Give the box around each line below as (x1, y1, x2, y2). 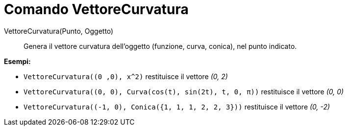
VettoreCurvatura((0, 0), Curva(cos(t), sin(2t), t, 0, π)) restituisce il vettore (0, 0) (24, 87, 344, 96)
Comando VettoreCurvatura (4, 1, 189, 18)
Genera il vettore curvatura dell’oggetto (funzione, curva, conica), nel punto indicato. (24, 42, 297, 50)
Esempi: (4, 57, 31, 65)
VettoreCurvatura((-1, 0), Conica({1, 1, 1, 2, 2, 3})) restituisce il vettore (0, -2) (24, 102, 330, 111)
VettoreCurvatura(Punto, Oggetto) (4, 26, 114, 35)
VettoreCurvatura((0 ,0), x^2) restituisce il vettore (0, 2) (24, 72, 228, 81)
